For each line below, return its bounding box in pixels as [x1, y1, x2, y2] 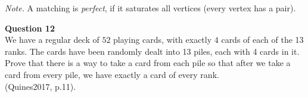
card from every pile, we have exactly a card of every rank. [5, 68, 219, 80]
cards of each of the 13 [221, 33, 304, 46]
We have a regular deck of [5, 33, 99, 46]
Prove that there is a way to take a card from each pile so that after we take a [5, 57, 291, 69]
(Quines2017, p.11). [5, 80, 76, 92]
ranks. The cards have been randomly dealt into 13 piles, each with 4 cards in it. [5, 45, 300, 57]
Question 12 [5, 21, 55, 34]
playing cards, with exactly [113, 33, 212, 46]
